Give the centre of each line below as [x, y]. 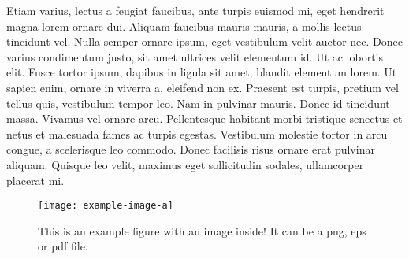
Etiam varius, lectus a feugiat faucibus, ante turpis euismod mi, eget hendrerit [195, 10]
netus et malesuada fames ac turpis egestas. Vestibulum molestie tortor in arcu [197, 133]
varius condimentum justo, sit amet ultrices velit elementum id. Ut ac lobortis [195, 56]
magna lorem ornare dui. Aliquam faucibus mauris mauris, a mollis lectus [184, 26]
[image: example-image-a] [106, 206]
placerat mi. [35, 180]
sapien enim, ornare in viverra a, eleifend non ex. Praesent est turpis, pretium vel [203, 87]
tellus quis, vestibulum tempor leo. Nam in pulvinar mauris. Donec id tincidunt [198, 103]
